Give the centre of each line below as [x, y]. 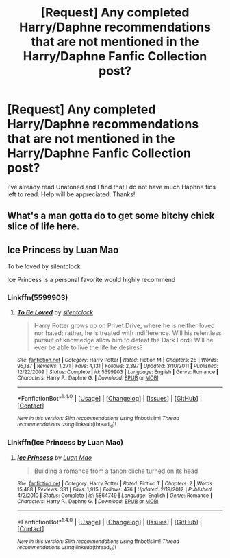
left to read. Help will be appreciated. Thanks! [71, 194]
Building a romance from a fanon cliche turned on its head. [117, 471]
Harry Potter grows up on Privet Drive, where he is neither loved [124, 326]
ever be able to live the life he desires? [88, 347]
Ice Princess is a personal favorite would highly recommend [91, 280]
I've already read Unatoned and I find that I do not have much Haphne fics [112, 187]
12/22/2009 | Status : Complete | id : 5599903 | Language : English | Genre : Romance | [118, 372]
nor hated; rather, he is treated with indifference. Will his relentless [128, 333]
